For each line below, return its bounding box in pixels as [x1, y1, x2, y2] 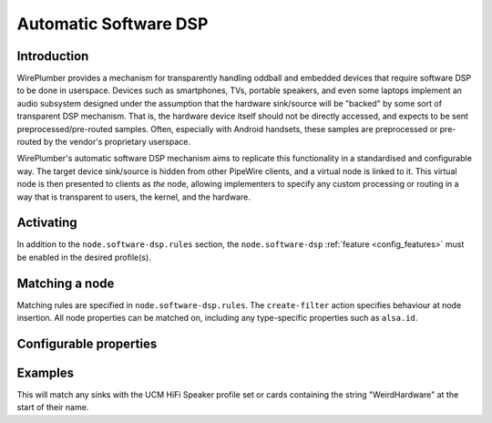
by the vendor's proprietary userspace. [43, 137, 191, 148]
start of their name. [16, 402, 89, 413]
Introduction [16, 48, 89, 64]
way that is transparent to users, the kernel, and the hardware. [16, 191, 251, 202]
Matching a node [16, 275, 115, 291]
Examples [16, 366, 75, 380]
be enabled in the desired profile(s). [16, 252, 152, 263]
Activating [16, 215, 77, 231]
